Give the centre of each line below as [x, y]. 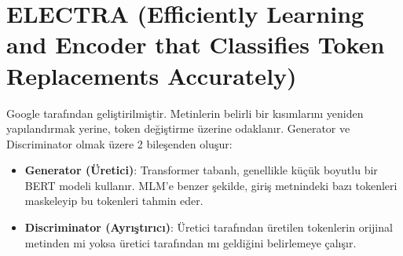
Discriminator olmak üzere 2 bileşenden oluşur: [119, 143]
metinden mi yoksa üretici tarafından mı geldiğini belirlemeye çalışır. [191, 242]
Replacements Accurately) [152, 75]
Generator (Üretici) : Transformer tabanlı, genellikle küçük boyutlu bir [201, 170]
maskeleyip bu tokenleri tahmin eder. [114, 201]
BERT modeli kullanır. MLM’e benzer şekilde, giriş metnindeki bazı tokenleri [211, 185]
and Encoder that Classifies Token [196, 44]
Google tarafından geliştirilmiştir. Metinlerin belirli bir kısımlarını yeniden [185, 113]
